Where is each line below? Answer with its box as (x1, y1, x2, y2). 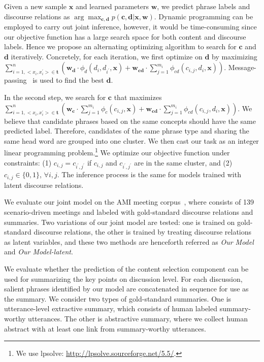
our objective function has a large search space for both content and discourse (4, 31, 246, 42)
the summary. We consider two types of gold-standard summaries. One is (4, 293, 232, 304)
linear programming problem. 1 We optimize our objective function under (4, 146, 230, 158)
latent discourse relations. (4, 179, 84, 190)
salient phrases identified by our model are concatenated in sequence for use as (4, 283, 249, 294)
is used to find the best (32, 75, 104, 85)
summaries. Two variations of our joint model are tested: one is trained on (4, 216, 235, 227)
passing (4, 75, 27, 85)
